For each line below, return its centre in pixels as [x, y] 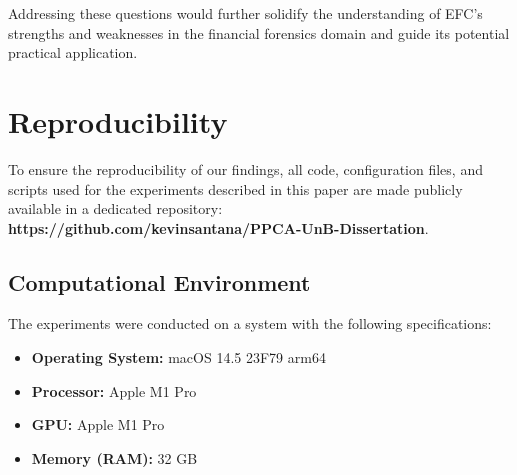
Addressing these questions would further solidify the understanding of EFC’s [245, 13]
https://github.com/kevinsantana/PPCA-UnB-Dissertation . [218, 227]
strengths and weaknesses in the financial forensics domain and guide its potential [259, 32]
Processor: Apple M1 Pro [114, 390]
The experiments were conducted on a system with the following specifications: [250, 323]
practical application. [73, 52]
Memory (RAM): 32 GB [114, 457]
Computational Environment [159, 281]
